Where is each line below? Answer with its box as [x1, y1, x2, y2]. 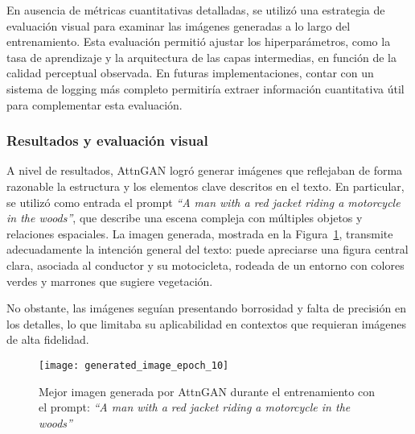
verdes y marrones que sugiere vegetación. [6, 272, 213, 289]
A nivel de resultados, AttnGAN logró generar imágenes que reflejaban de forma [6, 162, 403, 179]
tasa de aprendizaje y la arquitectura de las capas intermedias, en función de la [6, 48, 397, 65]
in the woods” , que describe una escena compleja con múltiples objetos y [6, 209, 363, 226]
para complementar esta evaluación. [6, 96, 183, 113]
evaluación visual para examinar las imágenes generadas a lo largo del [6, 17, 351, 34]
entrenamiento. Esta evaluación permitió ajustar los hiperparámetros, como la [6, 33, 391, 50]
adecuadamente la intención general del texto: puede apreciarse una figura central [6, 241, 409, 258]
